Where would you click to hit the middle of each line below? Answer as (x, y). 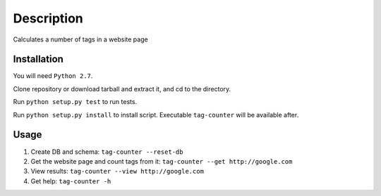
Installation (38, 59)
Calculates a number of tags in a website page (80, 39)
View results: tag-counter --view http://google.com (117, 171)
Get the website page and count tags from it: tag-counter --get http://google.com (162, 161)
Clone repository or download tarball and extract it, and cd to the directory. (122, 89)
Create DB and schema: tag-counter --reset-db (107, 152)
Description (48, 18)
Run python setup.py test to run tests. (75, 102)
